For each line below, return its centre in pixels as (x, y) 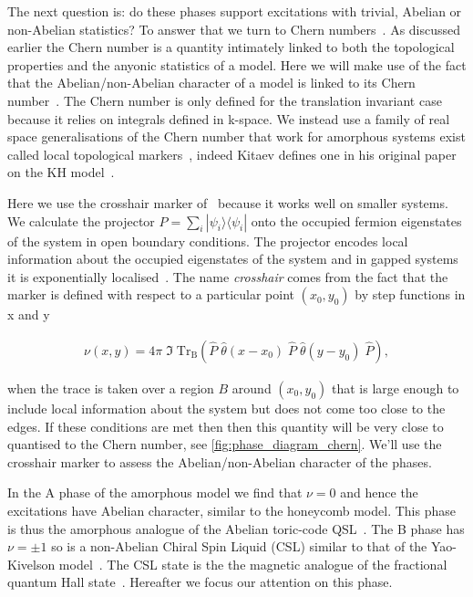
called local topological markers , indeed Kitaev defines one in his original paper (232, 154)
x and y (29, 314)
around (252, 388)
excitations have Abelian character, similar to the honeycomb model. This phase (231, 510)
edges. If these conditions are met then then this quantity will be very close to (226, 426)
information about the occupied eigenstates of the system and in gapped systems (233, 259)
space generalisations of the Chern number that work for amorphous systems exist (236, 136)
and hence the (379, 492)
